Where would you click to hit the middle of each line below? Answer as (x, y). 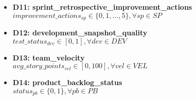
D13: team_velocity (49, 57)
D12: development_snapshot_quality (80, 33)
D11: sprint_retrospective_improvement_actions (102, 7)
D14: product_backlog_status (67, 82)
